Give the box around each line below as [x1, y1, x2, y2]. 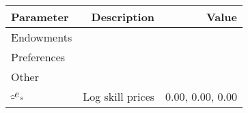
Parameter [11, 9, 69, 25]
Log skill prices [83, 88, 155, 104]
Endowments [11, 29, 72, 45]
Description [91, 9, 155, 25]
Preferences [11, 49, 66, 65]
